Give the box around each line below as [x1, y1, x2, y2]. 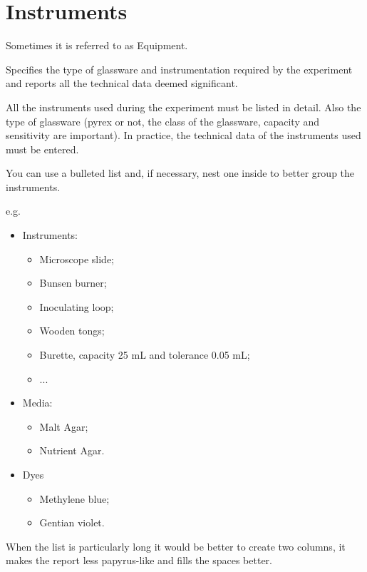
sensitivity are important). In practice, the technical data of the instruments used [6, 128, 361, 143]
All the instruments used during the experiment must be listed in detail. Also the [6, 99, 361, 114]
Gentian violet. [39, 515, 105, 530]
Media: [22, 395, 53, 410]
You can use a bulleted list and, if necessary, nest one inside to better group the [6, 165, 355, 180]
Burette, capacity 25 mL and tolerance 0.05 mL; [39, 347, 250, 362]
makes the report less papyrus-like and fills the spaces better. [6, 553, 272, 568]
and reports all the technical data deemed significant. [6, 76, 238, 91]
